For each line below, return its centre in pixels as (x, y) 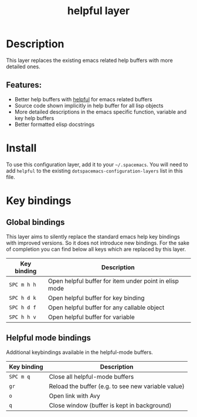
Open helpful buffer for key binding (96, 297)
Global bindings (35, 222)
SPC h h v (23, 317)
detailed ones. (23, 67)
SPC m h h (23, 284)
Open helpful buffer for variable (91, 317)
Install (21, 148)
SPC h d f (23, 307)
